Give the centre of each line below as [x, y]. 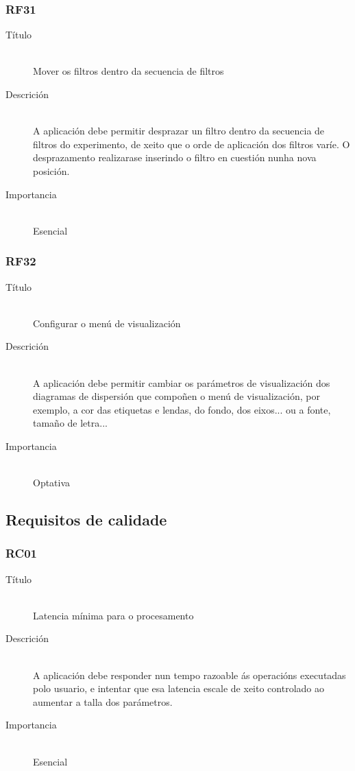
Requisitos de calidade [86, 520]
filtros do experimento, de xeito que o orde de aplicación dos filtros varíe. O [192, 144]
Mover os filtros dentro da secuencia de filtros [128, 71]
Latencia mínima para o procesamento [113, 615]
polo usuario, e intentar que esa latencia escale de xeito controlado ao [179, 688]
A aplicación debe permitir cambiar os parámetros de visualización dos [182, 382]
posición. [51, 170]
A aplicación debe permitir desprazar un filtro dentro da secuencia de [179, 131]
